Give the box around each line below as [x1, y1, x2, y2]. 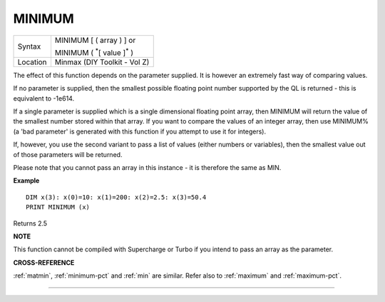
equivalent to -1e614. [13, 94, 75, 103]
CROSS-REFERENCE [13, 258, 75, 267]
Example [13, 176, 40, 185]
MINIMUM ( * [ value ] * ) [54, 46, 133, 57]
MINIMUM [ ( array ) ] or [54, 35, 136, 45]
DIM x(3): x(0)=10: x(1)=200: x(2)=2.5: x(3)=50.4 [26, 193, 207, 201]
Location [17, 57, 47, 67]
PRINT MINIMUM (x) [26, 203, 91, 211]
